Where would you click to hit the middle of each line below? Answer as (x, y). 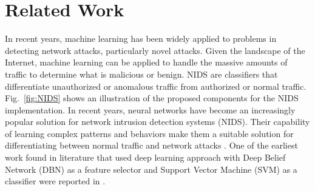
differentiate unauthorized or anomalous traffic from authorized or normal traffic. (156, 86)
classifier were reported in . (55, 181)
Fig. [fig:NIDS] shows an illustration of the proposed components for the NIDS (152, 98)
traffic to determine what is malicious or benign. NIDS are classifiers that (141, 74)
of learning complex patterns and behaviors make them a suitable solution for (149, 133)
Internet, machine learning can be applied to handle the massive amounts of (146, 62)
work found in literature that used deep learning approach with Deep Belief (145, 157)
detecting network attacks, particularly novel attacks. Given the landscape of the (155, 50)
